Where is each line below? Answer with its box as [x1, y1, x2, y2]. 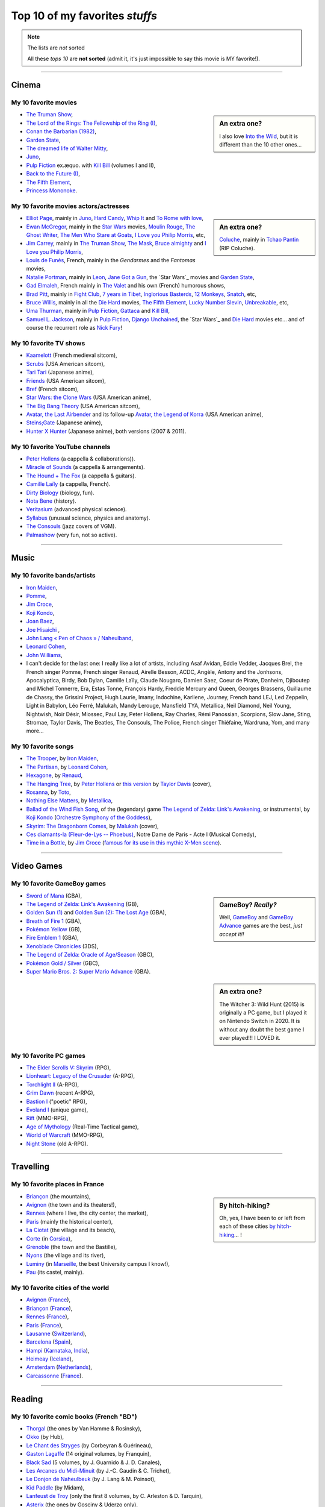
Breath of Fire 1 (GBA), [26, 917, 82, 925]
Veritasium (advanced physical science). [26, 506, 127, 513]
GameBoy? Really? [219, 901, 277, 909]
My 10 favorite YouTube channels [11, 442, 111, 451]
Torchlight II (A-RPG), [26, 1081, 79, 1088]
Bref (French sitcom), [26, 385, 79, 392]
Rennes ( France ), [26, 1313, 69, 1320]
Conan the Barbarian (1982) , [26, 128, 96, 135]
